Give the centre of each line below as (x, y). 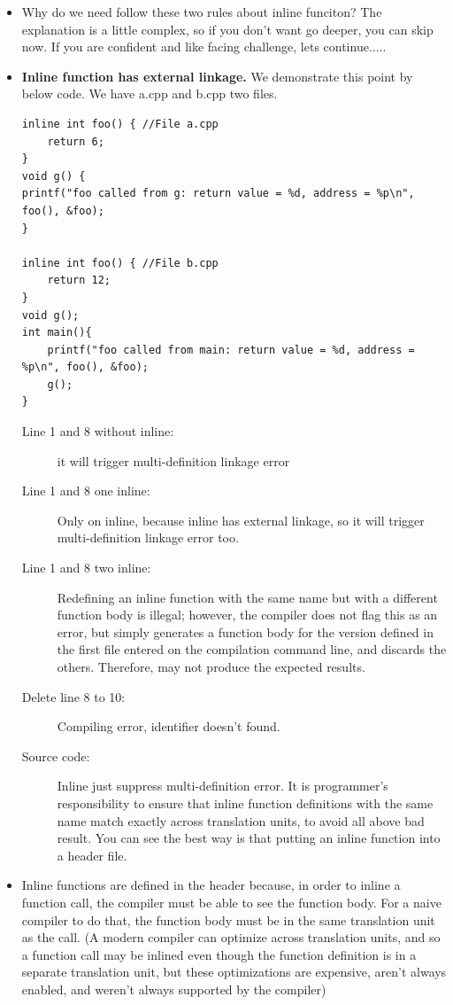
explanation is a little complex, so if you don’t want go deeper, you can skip (227, 29)
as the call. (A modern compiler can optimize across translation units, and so (231, 937)
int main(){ (57, 333)
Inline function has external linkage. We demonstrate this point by (217, 76)
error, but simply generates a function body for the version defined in (245, 631)
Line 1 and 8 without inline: (98, 431)
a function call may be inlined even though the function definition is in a (219, 954)
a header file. (92, 855)
